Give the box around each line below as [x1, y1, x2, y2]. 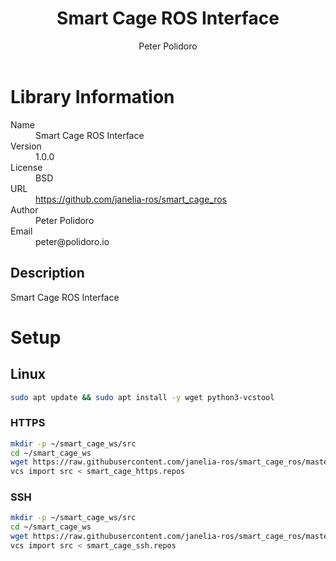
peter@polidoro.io [35, 235, 110, 247]
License [10, 161, 43, 173]
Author [10, 203, 39, 216]
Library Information [10, 85, 175, 108]
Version [10, 140, 42, 152]
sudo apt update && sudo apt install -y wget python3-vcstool [10, 392, 275, 402]
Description [10, 265, 85, 282]
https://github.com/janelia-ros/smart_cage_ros [35, 193, 227, 205]
